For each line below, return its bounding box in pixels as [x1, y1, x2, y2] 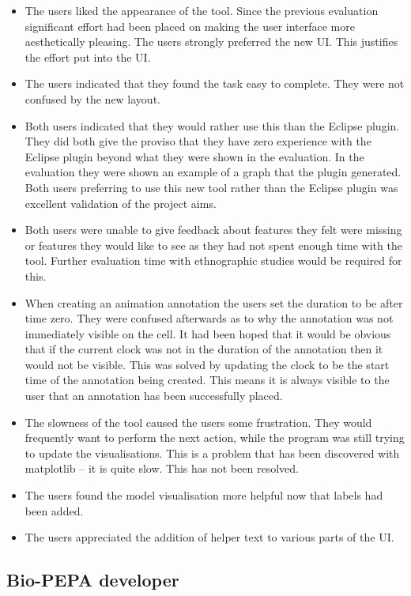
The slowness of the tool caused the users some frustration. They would [25, 413, 372, 430]
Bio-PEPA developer [6, 568, 179, 592]
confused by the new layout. [25, 90, 160, 107]
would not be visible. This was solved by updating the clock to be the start [25, 356, 390, 372]
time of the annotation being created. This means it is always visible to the [25, 372, 390, 388]
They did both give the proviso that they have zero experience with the [25, 133, 371, 149]
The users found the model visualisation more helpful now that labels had [25, 487, 383, 504]
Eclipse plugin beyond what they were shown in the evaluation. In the [25, 148, 364, 164]
